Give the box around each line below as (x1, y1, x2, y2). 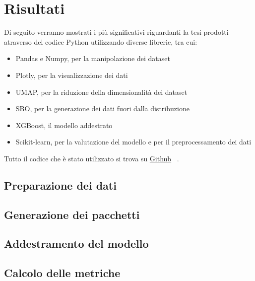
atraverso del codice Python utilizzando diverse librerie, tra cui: (4, 36, 197, 47)
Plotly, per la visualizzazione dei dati (15, 70, 128, 80)
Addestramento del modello (4, 236, 149, 251)
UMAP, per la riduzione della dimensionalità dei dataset (15, 86, 188, 97)
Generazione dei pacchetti (4, 207, 140, 222)
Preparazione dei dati (4, 177, 117, 193)
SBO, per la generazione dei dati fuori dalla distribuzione (15, 103, 190, 114)
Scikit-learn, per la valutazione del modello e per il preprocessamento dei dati (15, 137, 252, 147)
